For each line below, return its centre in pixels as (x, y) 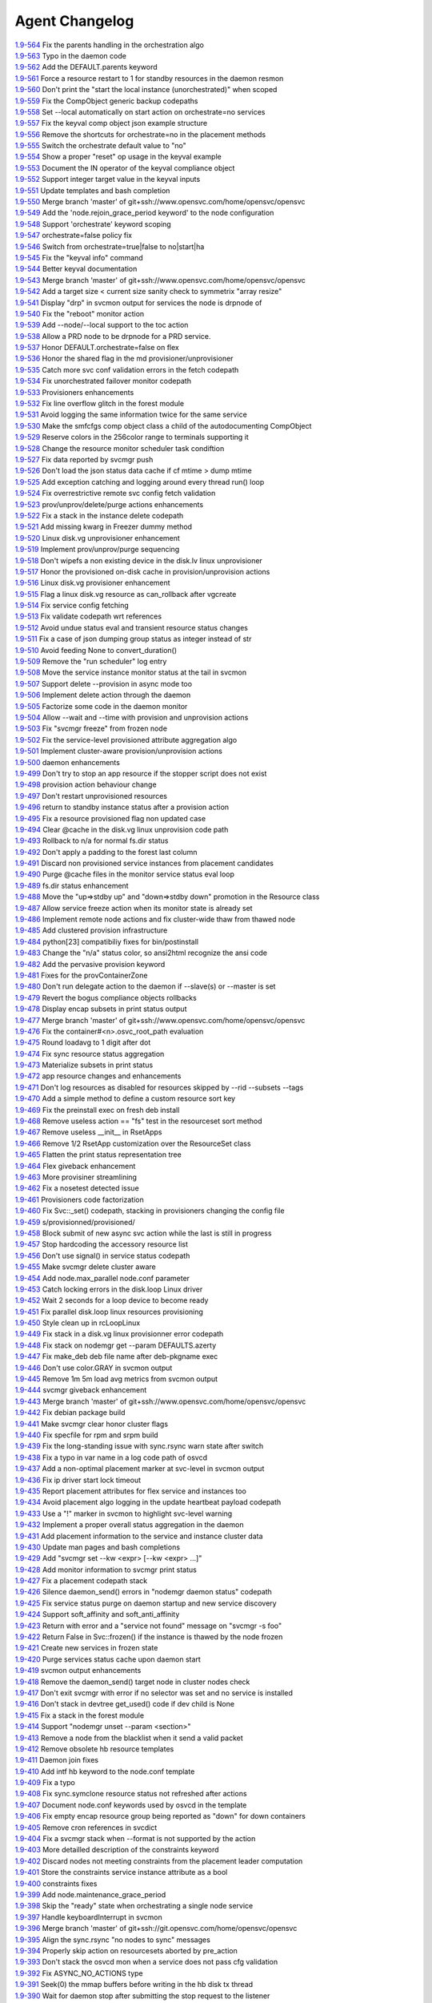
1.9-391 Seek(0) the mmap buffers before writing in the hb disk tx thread (134, 1985)
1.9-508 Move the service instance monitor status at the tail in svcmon (131, 672)
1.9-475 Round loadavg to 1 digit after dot (83, 1042)
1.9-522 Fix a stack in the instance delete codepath (99, 515)
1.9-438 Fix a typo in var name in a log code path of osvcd (111, 1457)
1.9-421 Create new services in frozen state (86, 1648)
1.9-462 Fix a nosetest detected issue (77, 1188)
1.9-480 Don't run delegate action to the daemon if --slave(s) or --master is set (145, 986)
